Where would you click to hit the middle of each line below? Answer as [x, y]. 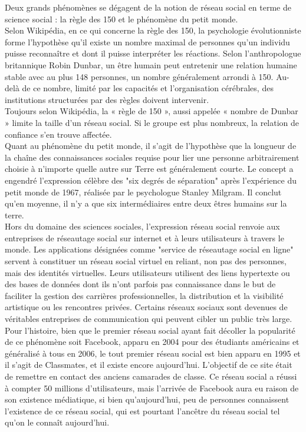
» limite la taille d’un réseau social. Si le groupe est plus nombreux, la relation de [152, 122]
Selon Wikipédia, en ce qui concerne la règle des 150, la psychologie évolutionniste [153, 30]
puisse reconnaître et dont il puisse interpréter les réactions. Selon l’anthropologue [153, 53]
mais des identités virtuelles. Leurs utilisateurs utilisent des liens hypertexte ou [147, 272]
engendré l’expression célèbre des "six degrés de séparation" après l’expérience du [151, 180]
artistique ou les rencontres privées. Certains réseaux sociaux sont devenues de [146, 307]
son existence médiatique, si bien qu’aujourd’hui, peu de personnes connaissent [147, 399]
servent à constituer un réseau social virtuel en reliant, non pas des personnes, [146, 261]
